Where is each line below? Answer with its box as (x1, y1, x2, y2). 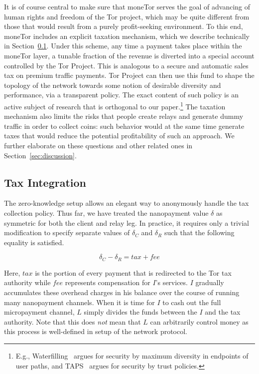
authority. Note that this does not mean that (4, 316, 141, 327)
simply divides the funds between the (84, 307, 197, 317)
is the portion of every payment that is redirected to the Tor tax (35, 267, 232, 278)
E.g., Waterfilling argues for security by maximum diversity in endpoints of (15, 350, 249, 361)
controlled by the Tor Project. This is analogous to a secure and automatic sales (4, 60, 249, 70)
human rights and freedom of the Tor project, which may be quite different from (4, 11, 250, 21)
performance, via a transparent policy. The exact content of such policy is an (4, 89, 239, 100)
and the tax (205, 307, 241, 317)
